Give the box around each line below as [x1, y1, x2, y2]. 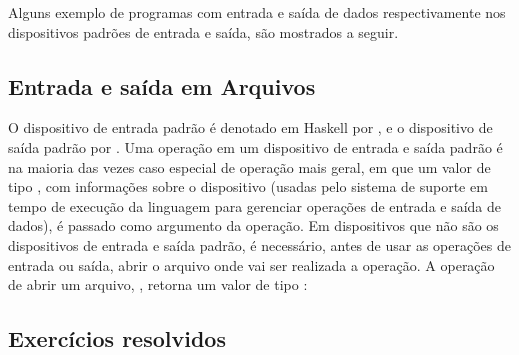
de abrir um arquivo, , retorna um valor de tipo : [8, 274, 308, 295]
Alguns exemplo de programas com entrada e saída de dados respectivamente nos [8, 2, 506, 22]
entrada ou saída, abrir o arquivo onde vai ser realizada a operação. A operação [8, 254, 495, 275]
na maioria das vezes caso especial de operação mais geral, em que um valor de [8, 156, 491, 177]
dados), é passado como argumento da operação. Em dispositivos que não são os [8, 215, 499, 236]
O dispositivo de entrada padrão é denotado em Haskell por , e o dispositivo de [8, 117, 493, 138]
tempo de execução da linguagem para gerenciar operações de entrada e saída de [8, 195, 502, 216]
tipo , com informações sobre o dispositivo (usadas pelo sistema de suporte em [8, 176, 488, 197]
